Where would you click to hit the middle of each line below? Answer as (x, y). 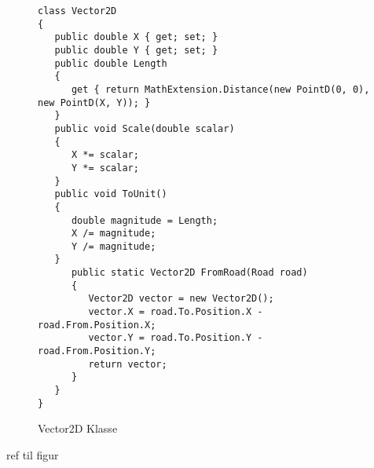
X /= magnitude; (114, 234)
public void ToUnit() (111, 194)
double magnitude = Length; (145, 220)
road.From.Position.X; (97, 325)
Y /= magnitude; (114, 246)
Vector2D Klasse (78, 428)
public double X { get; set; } (136, 37)
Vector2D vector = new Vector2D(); (181, 299)
